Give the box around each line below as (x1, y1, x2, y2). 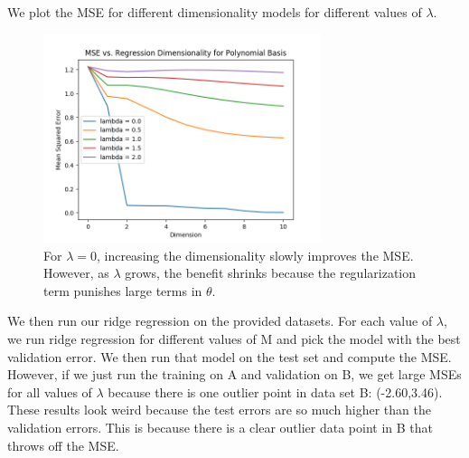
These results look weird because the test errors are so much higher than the (7, 400, 431, 419)
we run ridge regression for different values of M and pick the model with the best (7, 329, 461, 348)
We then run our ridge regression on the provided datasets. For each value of (7, 311, 433, 330)
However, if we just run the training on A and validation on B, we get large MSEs (7, 365, 462, 384)
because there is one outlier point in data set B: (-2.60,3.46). (108, 382, 443, 401)
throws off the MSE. (7, 435, 119, 454)
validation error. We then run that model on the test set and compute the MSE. (7, 347, 452, 366)
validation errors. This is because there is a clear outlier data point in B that (7, 417, 433, 436)
